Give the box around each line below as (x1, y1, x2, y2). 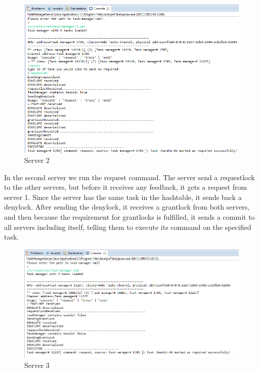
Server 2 (24, 154, 50, 165)
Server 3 (24, 360, 50, 370)
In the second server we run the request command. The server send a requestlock (4, 172, 255, 182)
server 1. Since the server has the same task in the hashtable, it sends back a (4, 191, 242, 202)
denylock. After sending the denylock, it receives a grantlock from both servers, (4, 201, 250, 212)
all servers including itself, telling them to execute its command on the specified (4, 221, 251, 232)
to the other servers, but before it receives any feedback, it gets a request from (4, 182, 247, 192)
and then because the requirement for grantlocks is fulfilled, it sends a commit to (4, 211, 255, 222)
